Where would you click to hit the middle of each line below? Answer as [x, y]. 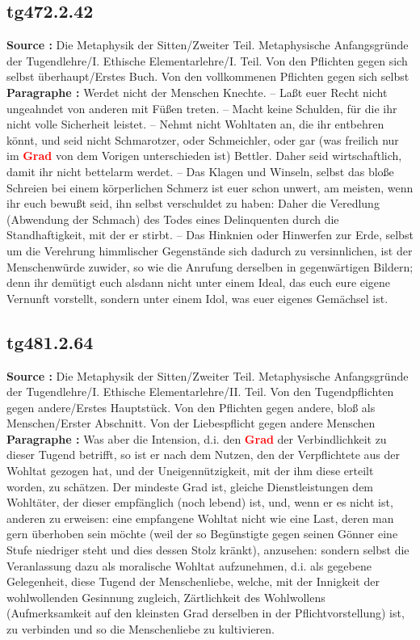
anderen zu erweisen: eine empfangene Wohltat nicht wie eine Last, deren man [200, 518]
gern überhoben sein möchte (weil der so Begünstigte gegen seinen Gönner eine [202, 534]
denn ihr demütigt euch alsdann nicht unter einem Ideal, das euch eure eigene [199, 282]
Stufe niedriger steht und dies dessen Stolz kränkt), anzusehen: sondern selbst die [208, 550]
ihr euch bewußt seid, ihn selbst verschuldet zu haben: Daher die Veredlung [193, 203]
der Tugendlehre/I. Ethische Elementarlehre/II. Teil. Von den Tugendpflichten [200, 392]
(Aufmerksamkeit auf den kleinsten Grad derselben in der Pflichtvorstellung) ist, [206, 613]
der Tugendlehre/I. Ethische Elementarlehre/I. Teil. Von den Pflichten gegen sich [207, 60]
